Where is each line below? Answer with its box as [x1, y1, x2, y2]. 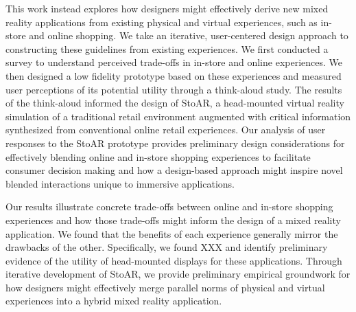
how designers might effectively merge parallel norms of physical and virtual [5, 280, 325, 294]
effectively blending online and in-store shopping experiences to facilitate [5, 149, 311, 164]
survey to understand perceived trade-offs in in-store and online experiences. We [5, 55, 343, 69]
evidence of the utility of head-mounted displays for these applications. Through [5, 253, 342, 267]
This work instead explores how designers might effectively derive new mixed [5, 1, 329, 15]
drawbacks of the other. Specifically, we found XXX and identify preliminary [5, 240, 328, 254]
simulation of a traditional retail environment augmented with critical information [5, 109, 351, 123]
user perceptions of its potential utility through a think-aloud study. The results [5, 82, 342, 96]
